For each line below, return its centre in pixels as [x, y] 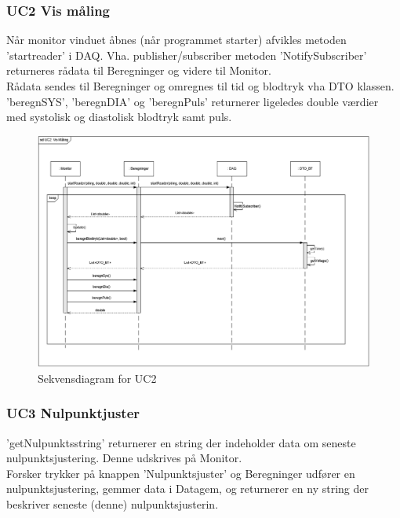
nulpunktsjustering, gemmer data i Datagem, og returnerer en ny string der [187, 489]
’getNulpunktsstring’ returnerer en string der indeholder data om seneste [181, 442]
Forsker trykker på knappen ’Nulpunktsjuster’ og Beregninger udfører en [181, 473]
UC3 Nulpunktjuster [73, 413]
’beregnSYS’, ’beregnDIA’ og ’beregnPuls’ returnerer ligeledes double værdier [193, 101]
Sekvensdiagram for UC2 [97, 378]
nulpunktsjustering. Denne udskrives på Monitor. [124, 458]
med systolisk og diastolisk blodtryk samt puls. [119, 117]
